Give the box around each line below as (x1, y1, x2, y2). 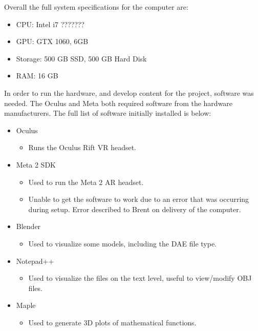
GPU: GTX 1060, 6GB (16, 36, 89, 47)
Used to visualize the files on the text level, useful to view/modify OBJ (28, 273, 252, 283)
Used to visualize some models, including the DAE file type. (28, 238, 217, 249)
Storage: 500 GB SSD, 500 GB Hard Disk (16, 53, 147, 64)
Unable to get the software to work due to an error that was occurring (28, 194, 249, 204)
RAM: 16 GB (16, 70, 58, 81)
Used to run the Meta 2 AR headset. (28, 176, 144, 187)
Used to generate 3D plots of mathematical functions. (28, 317, 197, 327)
